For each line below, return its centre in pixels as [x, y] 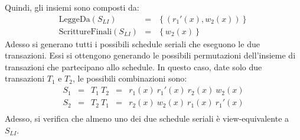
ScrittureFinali [85, 32]
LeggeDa [74, 19]
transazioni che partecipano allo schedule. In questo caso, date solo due [133, 66]
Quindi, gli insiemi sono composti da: [72, 7]
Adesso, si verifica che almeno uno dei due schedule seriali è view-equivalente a [147, 118]
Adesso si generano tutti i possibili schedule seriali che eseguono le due [132, 43]
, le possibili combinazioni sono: [130, 78]
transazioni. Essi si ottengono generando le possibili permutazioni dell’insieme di [150, 55]
